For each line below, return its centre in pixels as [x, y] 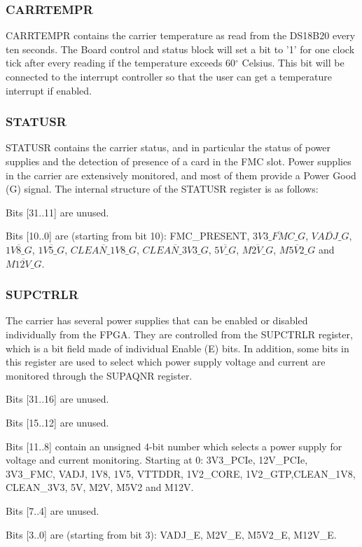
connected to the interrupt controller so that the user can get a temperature [169, 76]
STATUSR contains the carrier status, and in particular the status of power [168, 147]
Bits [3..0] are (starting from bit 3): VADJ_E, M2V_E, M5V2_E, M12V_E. [171, 534]
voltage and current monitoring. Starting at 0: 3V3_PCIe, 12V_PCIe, [157, 460]
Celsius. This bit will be [293, 63]
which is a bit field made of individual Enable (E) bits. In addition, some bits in [177, 348]
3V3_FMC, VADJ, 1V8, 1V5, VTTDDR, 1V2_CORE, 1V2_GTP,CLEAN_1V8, [181, 473]
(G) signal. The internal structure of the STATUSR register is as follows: [162, 189]
